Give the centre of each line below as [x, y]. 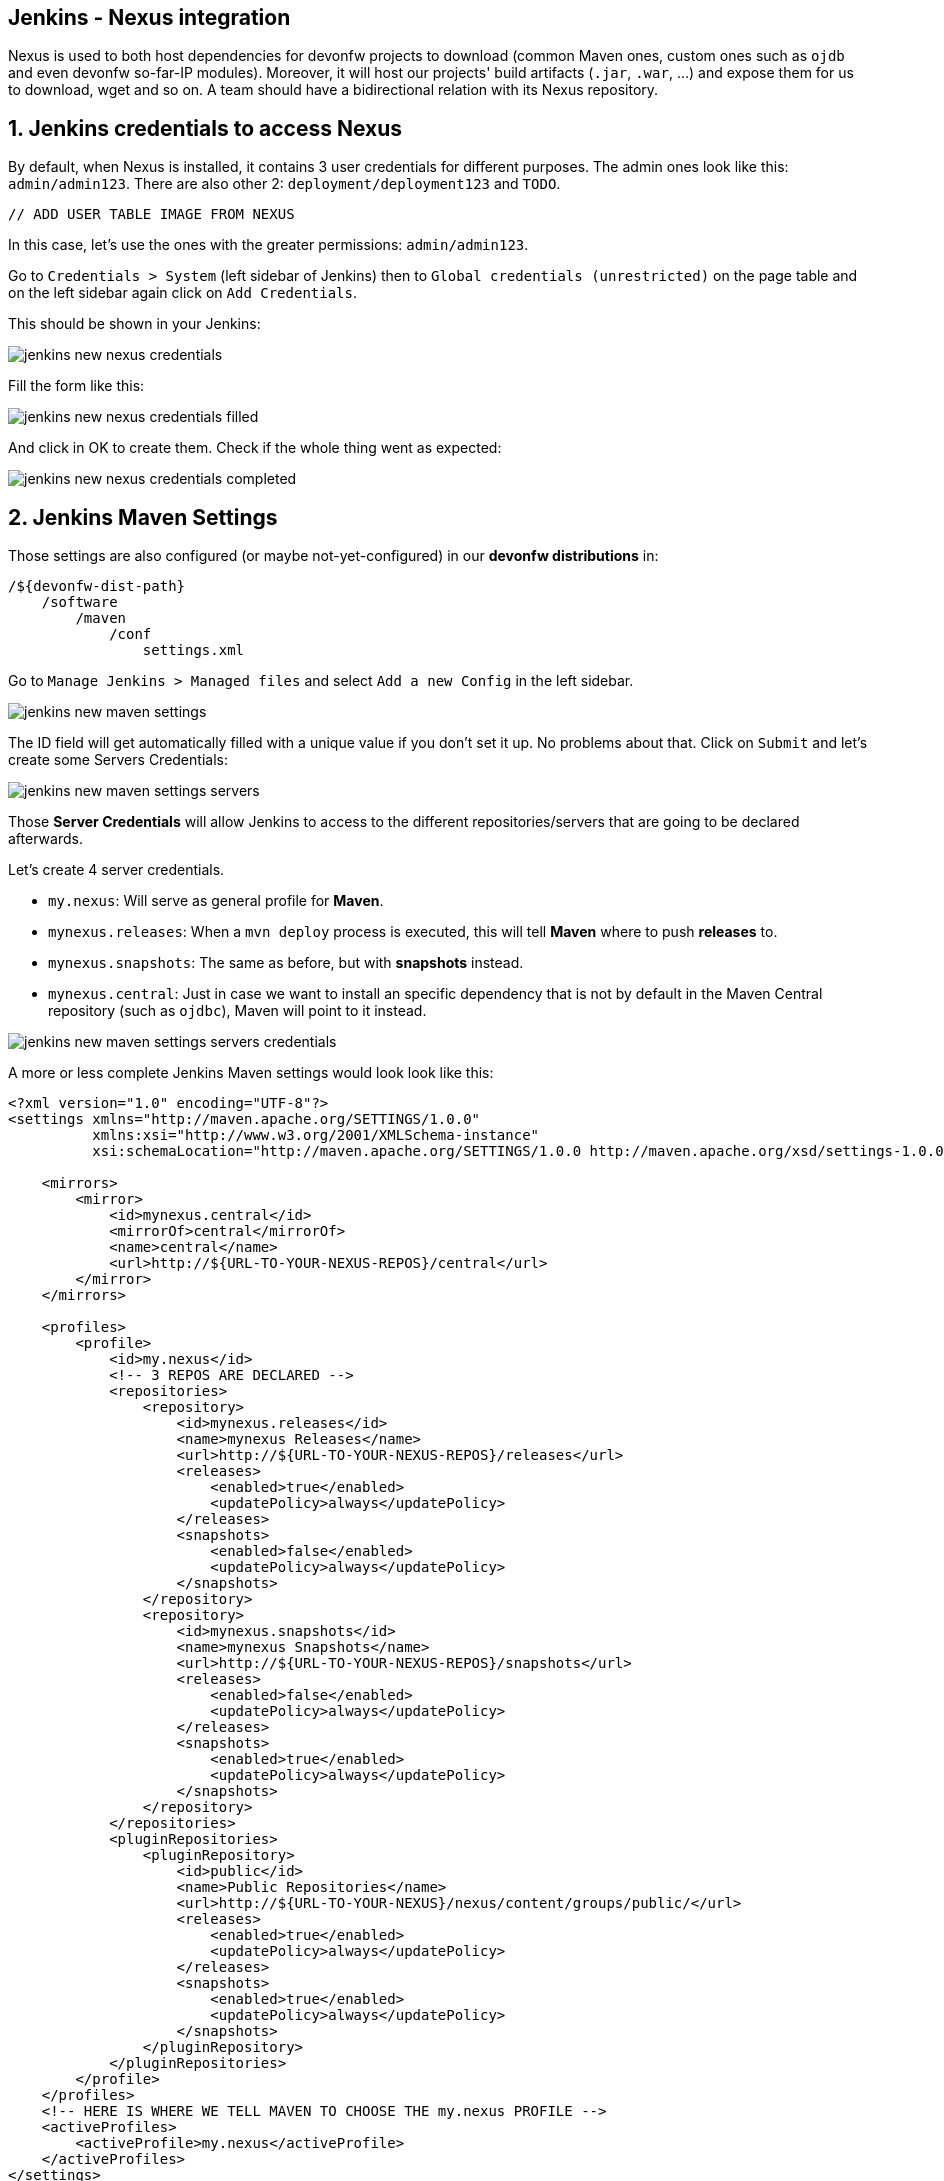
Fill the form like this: [76, 386]
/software [79, 602]
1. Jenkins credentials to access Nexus [205, 128]
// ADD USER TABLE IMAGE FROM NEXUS [151, 214]
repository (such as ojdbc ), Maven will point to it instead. [237, 1011]
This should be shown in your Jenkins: [134, 324]
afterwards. [45, 839]
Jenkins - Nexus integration [149, 17]
